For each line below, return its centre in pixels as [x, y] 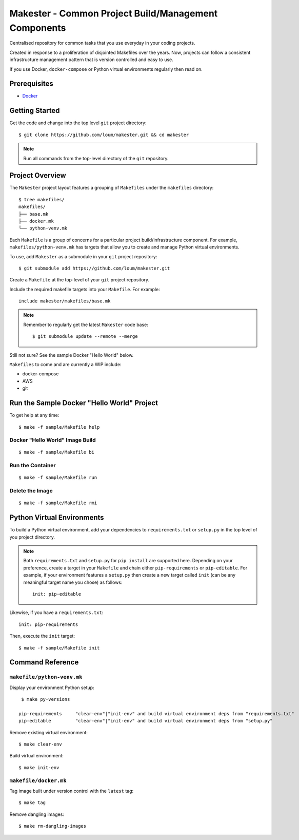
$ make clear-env [40, 744]
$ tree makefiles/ [42, 199]
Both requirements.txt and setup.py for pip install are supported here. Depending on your [128, 561]
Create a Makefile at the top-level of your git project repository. [79, 280]
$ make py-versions [46, 699]
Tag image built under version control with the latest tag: [72, 791]
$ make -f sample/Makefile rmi [58, 503]
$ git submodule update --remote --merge [85, 337]
